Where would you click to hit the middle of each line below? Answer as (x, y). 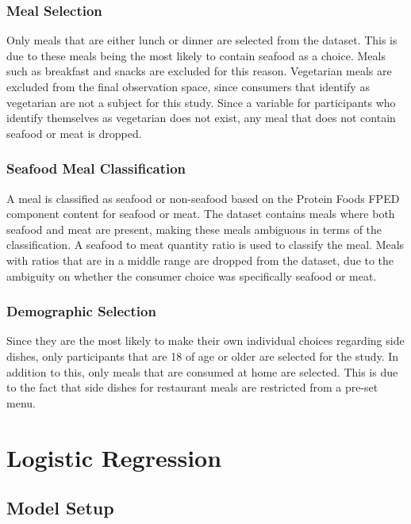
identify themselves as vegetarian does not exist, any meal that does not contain (201, 118)
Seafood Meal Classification (96, 168)
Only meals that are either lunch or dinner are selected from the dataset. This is (202, 40)
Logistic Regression (114, 457)
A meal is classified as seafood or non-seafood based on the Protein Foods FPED (203, 198)
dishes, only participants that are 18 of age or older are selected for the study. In (203, 356)
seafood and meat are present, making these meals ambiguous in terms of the (194, 229)
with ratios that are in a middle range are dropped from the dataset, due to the (200, 260)
